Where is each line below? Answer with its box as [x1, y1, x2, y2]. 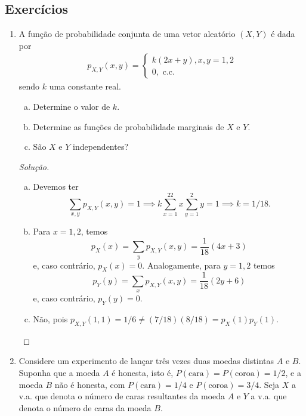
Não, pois [33, 313, 68, 325]
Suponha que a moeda [18, 366, 100, 378]
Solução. [18, 160, 50, 172]
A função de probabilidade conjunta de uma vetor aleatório [18, 27, 236, 40]
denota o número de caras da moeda [18, 401, 152, 414]
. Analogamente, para [142, 258, 221, 271]
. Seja [259, 378, 280, 390]
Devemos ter [33, 180, 79, 193]
